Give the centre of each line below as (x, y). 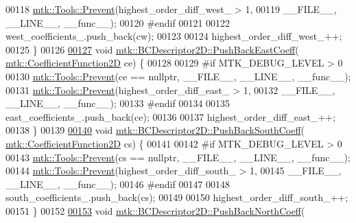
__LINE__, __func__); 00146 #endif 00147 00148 (118, 184)
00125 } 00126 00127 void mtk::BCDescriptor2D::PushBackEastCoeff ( (152, 49)
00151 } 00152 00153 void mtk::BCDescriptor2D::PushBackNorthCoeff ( (155, 210)
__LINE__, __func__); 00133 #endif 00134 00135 (118, 103)
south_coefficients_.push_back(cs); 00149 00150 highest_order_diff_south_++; (177, 197)
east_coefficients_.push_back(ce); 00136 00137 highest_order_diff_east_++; (171, 116)
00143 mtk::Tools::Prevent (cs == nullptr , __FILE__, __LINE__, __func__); (178, 157)
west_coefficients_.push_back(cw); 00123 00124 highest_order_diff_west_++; (174, 36)
